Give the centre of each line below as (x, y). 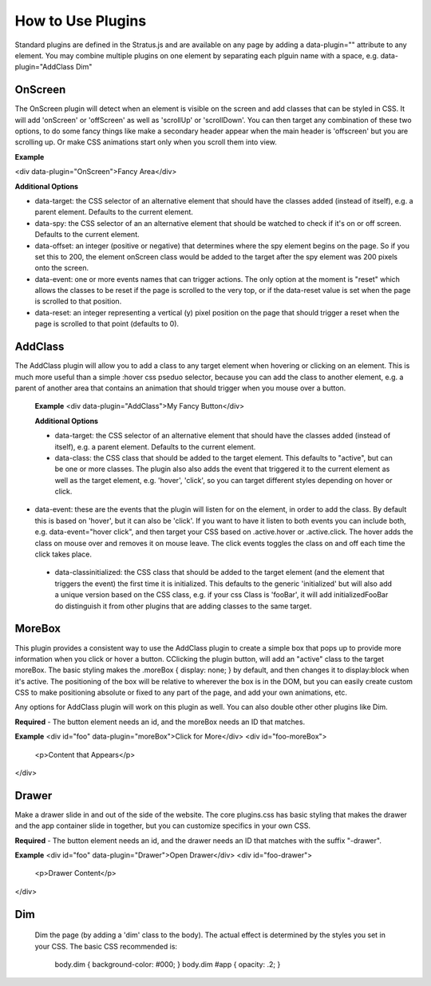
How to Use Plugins (81, 21)
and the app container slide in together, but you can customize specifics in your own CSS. (163, 826)
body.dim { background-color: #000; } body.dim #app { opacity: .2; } (168, 964)
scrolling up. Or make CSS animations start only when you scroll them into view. (146, 142)
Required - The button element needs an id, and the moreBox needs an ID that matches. (160, 722)
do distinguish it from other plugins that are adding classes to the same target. (183, 606)
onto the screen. (62, 268)
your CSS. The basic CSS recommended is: (106, 946)
